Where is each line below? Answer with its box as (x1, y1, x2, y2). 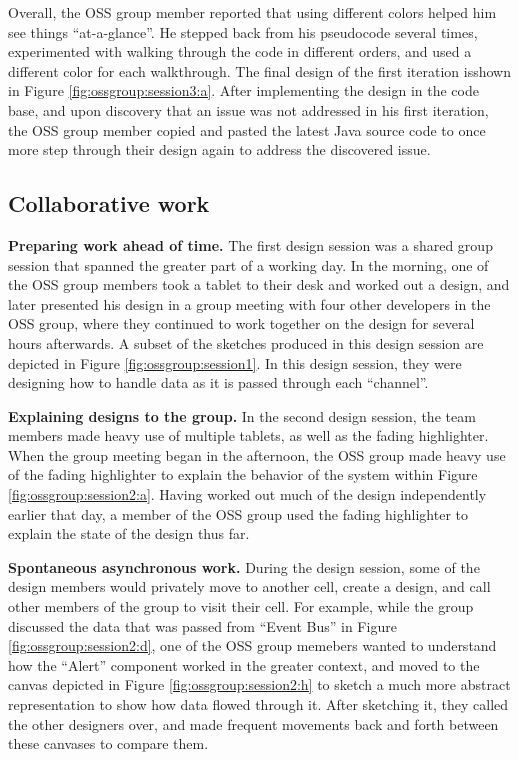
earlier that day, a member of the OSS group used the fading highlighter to (8, 503, 468, 524)
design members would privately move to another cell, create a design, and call (8, 576, 491, 597)
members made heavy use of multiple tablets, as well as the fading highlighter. (8, 425, 489, 446)
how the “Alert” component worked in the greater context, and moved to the (8, 654, 480, 675)
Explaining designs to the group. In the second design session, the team (8, 405, 476, 426)
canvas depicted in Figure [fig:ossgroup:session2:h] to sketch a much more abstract (8, 674, 511, 695)
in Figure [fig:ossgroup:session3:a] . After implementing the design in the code (8, 80, 479, 101)
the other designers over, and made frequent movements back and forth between (8, 713, 499, 734)
